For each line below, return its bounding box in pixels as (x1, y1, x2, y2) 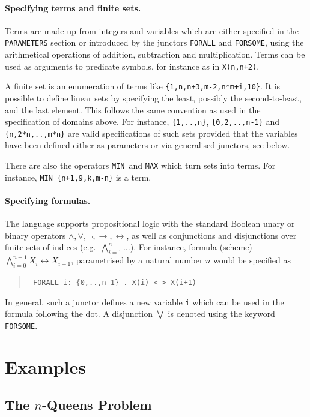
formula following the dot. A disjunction (5, 307, 153, 320)
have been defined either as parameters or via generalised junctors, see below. (5, 139, 290, 151)
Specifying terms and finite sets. (5, 1, 141, 14)
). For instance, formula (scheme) (130, 241, 252, 253)
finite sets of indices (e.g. (5, 241, 96, 253)
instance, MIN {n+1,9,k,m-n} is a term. (5, 170, 151, 183)
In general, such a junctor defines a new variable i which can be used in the (5, 295, 284, 308)
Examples (5, 354, 86, 379)
